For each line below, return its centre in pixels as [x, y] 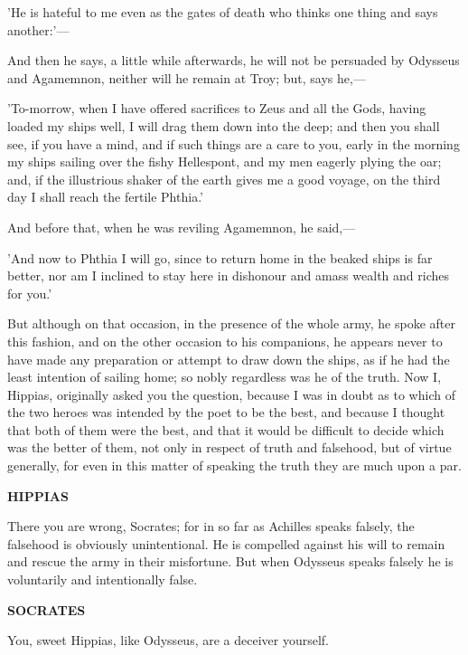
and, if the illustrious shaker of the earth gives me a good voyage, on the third [224, 179]
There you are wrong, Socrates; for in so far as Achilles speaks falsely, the [211, 526]
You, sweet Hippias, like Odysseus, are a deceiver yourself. [168, 640]
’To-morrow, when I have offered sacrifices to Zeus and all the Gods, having [217, 108]
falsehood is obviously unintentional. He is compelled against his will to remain [226, 543]
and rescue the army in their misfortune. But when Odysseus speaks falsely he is [230, 561]
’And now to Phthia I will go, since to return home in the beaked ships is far [220, 257]
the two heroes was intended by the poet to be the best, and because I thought [226, 412]
